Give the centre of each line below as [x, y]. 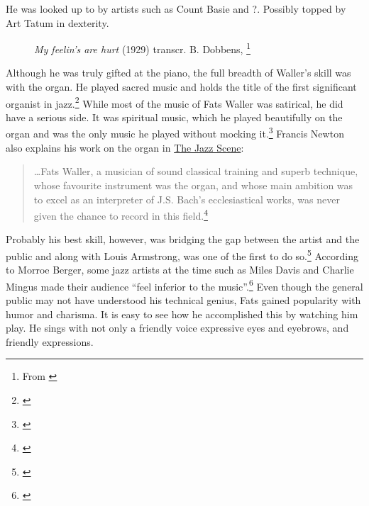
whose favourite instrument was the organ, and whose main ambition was [193, 185]
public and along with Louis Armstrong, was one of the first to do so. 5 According [182, 254]
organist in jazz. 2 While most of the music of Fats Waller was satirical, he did [175, 102]
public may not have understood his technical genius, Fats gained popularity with [183, 300]
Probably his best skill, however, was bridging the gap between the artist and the [183, 239]
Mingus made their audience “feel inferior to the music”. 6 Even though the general [184, 285]
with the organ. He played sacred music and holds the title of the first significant [181, 87]
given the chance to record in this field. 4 [121, 214]
